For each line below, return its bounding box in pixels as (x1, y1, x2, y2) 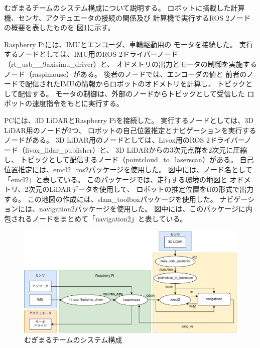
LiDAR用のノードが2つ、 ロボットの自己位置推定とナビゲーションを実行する (4, 125, 256, 135)
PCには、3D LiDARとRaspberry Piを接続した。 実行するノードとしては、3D (4, 114, 253, 125)
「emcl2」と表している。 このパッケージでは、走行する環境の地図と (4, 174, 227, 184)
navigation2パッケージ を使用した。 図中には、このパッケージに (39, 203, 245, 214)
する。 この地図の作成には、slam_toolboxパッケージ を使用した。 (4, 193, 217, 204)
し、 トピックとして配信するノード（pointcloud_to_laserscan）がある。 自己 (4, 154, 254, 165)
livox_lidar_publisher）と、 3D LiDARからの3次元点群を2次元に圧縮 (25, 144, 247, 155)
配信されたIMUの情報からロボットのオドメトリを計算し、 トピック (25, 78, 246, 89)
